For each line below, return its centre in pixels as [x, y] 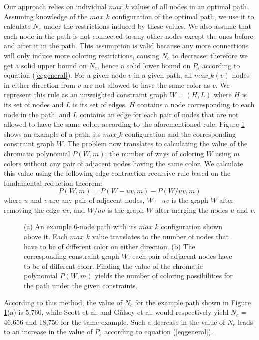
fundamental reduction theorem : [53, 182]
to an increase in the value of [48, 331]
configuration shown [191, 226]
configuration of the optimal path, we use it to [183, 16]
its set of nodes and [34, 104]
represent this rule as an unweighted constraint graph [86, 95]
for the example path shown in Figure [193, 302]
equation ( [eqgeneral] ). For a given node [65, 75]
